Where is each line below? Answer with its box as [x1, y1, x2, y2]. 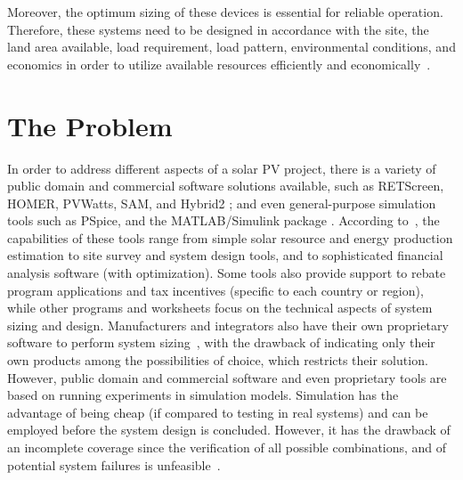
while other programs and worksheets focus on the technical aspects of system [7, 298, 433, 317]
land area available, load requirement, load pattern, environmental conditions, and [7, 37, 456, 56]
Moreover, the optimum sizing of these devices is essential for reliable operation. [7, 3, 443, 20]
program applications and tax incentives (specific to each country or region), [7, 281, 424, 299]
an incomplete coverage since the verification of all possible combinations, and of [7, 438, 447, 456]
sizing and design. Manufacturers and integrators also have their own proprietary [7, 315, 449, 334]
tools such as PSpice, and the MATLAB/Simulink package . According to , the [7, 211, 440, 230]
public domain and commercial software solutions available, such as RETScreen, [7, 176, 444, 195]
